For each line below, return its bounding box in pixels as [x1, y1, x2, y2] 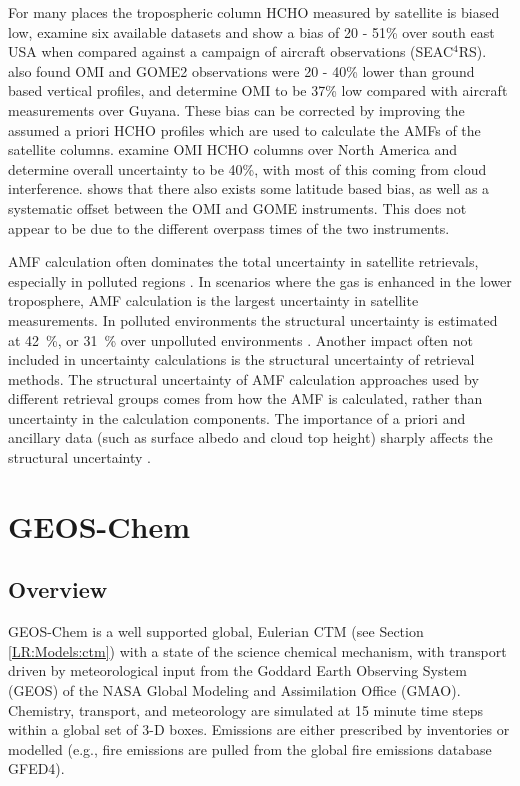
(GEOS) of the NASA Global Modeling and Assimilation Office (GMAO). [8, 680, 461, 701]
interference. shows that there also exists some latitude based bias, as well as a [8, 178, 490, 199]
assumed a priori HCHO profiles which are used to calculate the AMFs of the [8, 119, 481, 140]
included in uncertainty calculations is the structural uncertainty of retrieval [8, 349, 475, 370]
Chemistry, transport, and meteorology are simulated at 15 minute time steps [8, 699, 484, 720]
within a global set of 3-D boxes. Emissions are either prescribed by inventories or [8, 719, 510, 740]
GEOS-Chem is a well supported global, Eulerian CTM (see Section [8, 621, 424, 642]
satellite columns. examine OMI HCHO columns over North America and [8, 139, 458, 160]
